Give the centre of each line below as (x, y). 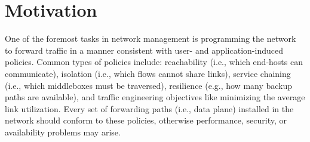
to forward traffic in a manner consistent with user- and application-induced (144, 50)
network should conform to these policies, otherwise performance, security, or (146, 120)
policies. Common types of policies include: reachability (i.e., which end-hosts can (154, 62)
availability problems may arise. (63, 132)
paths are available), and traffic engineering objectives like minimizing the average (155, 97)
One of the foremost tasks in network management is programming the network (151, 38)
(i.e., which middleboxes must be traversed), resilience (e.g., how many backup (149, 85)
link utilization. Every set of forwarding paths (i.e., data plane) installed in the (149, 108)
